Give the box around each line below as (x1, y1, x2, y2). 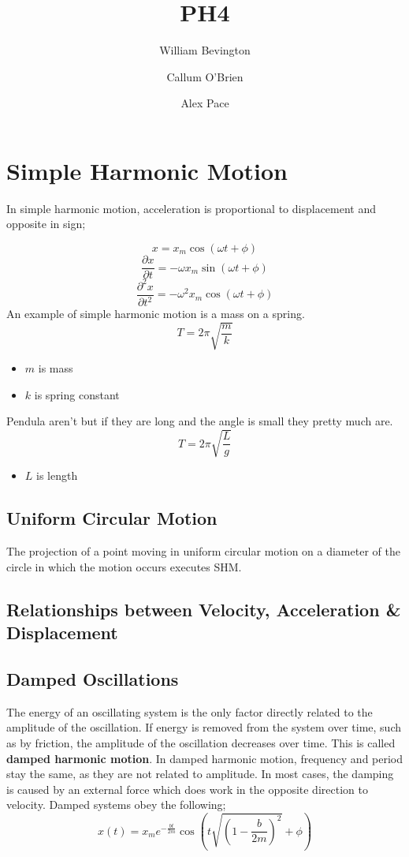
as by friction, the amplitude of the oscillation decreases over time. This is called (6, 735, 396, 751)
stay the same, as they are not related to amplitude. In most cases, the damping (6, 765, 394, 782)
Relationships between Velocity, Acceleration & (6, 597, 401, 621)
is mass (38, 360, 73, 376)
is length (36, 467, 78, 484)
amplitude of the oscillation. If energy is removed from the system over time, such (6, 719, 401, 735)
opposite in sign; (6, 215, 86, 232)
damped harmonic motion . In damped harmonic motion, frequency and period (6, 750, 403, 766)
